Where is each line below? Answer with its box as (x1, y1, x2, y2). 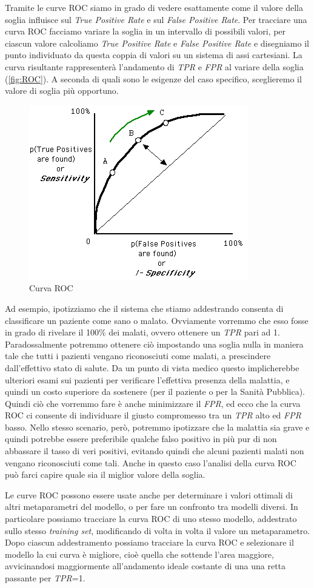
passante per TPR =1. (5, 572, 85, 584)
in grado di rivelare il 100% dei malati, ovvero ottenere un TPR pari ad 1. (5, 326, 280, 339)
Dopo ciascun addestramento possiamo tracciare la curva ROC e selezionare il (5, 536, 294, 549)
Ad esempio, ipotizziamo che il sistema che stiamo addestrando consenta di (5, 302, 284, 314)
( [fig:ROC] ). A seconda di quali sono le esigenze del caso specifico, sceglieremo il (5, 72, 302, 85)
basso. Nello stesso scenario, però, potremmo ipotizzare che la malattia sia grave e (5, 420, 310, 433)
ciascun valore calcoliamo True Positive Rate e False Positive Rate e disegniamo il (5, 36, 309, 49)
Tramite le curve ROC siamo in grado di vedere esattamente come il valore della (5, 1, 304, 13)
